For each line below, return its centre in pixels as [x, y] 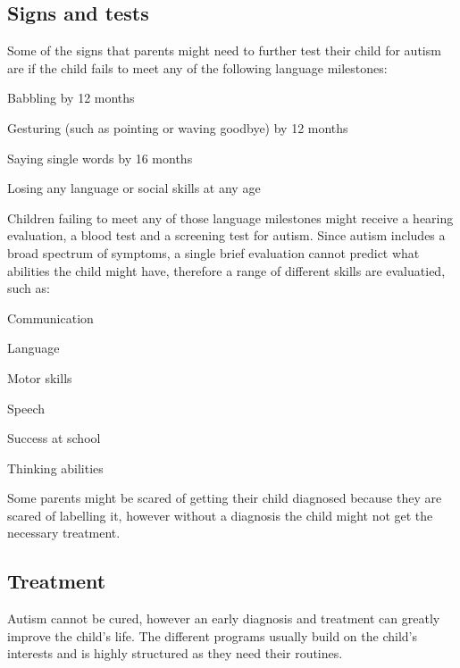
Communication [50, 317]
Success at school [54, 438]
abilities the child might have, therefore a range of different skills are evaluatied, [226, 270]
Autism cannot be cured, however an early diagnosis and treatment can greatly [224, 618]
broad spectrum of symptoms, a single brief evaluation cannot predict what [213, 252]
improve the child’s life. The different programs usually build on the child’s [212, 635]
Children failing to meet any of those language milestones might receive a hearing [230, 217]
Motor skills [40, 377]
